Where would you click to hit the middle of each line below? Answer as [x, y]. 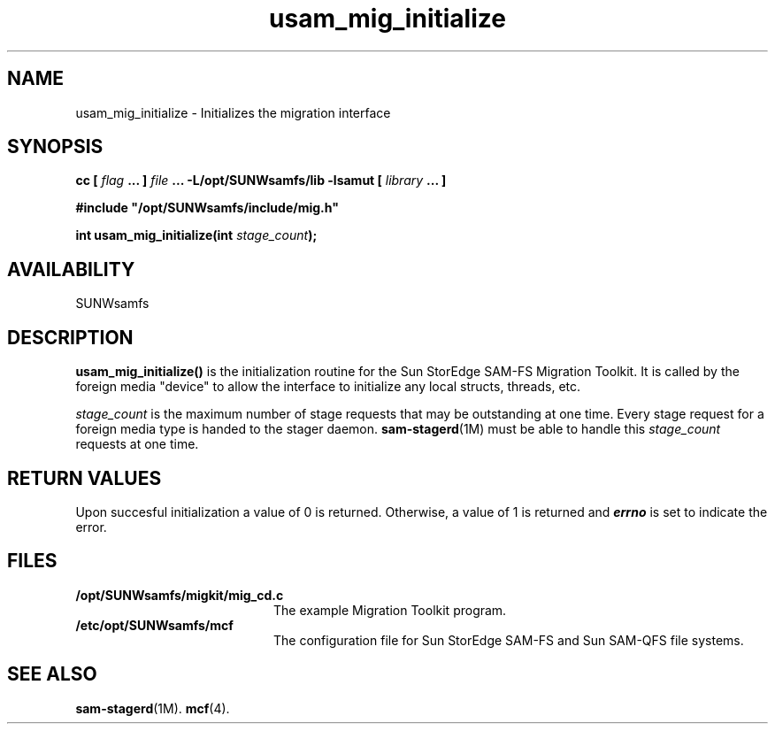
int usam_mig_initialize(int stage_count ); [196, 235]
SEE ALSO [52, 674]
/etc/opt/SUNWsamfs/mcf [154, 625]
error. [91, 527]
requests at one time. [137, 444]
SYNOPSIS [55, 147]
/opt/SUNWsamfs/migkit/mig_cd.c [180, 595]
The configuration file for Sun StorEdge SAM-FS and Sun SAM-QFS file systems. [509, 640]
